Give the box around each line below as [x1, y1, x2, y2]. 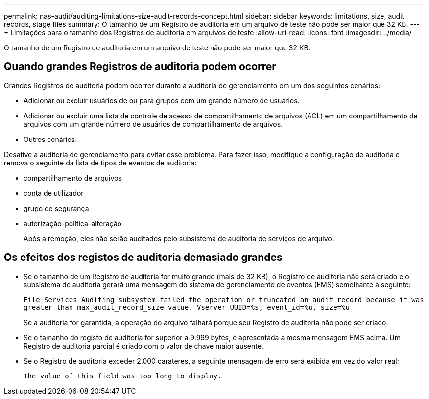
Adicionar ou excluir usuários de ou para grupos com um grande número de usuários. [24, 96, 300, 105]
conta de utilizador [24, 188, 84, 197]
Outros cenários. [24, 135, 77, 143]
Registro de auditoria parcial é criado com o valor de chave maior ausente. [24, 341, 263, 350]
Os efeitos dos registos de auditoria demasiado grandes [4, 251, 283, 264]
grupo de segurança [24, 204, 89, 212]
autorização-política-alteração [24, 219, 121, 228]
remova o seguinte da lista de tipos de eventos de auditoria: [4, 158, 197, 167]
